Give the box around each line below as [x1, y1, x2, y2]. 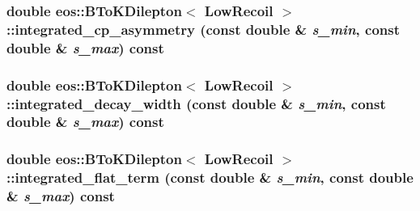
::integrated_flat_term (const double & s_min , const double [6, 167, 414, 188]
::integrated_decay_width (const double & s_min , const [6, 93, 386, 113]
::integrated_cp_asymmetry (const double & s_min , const [6, 19, 400, 39]
